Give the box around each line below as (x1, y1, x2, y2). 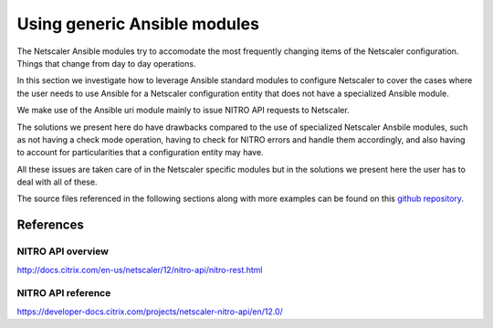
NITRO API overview (16, 245, 110, 258)
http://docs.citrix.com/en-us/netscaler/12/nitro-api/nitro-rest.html (16, 264, 264, 275)
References (16, 217, 84, 233)
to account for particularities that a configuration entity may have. (16, 147, 264, 158)
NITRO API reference (16, 287, 111, 300)
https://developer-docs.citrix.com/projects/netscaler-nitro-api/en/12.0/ (16, 306, 283, 317)
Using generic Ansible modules (16, 14, 260, 34)
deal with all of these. (16, 176, 98, 187)
